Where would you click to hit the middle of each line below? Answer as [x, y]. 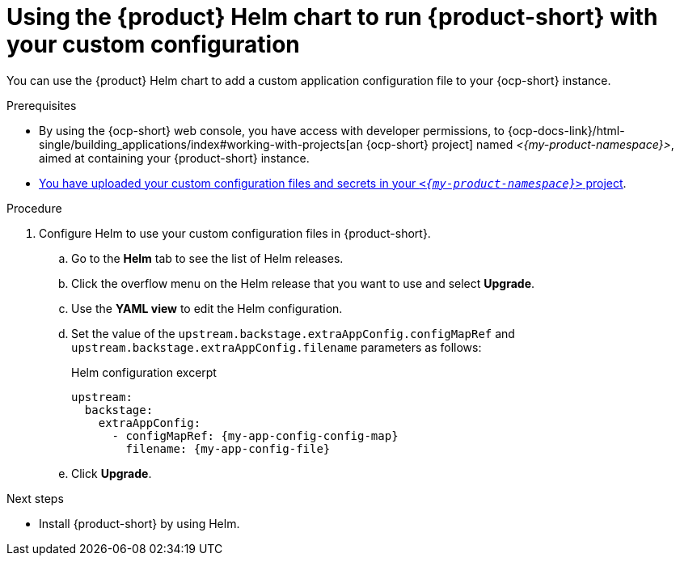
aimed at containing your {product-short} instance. [174, 158]
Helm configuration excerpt [144, 372]
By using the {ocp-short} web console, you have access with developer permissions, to [272, 130]
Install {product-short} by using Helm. [139, 523]
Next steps [35, 498]
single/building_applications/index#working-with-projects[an [201, 144]
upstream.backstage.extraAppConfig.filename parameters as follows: [277, 347]
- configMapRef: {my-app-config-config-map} [255, 435]
